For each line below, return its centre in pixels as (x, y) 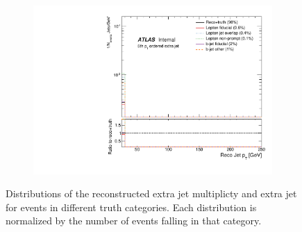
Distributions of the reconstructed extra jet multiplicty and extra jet (151, 193)
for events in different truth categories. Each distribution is (131, 207)
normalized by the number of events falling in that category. (134, 221)
